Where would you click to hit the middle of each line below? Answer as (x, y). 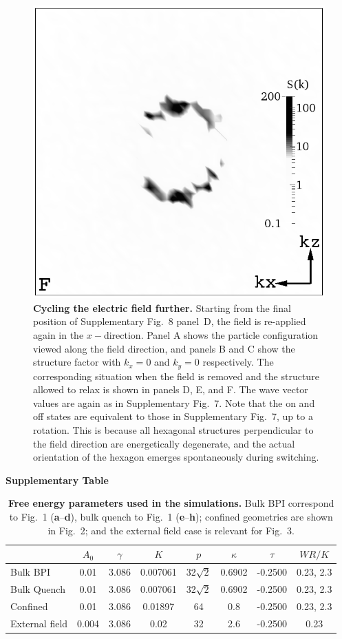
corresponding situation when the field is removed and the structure (176, 376)
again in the (58, 335)
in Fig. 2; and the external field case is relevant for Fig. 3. (171, 530)
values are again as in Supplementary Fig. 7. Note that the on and (174, 402)
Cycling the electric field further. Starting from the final (162, 307)
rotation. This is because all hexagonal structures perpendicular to (173, 430)
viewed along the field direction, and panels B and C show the (164, 348)
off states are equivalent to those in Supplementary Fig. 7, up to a (173, 416)
